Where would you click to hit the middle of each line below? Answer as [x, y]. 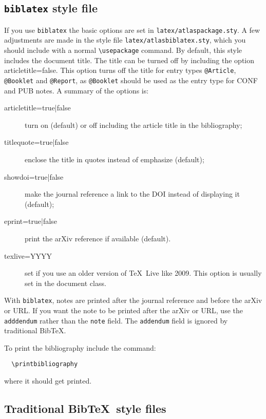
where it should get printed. [48, 381]
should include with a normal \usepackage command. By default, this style [123, 50]
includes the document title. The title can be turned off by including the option [129, 60]
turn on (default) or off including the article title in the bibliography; [134, 125]
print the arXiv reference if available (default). [98, 238]
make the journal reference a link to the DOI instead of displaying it [132, 194]
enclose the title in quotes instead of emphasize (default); [115, 159]
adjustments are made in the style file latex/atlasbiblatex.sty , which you [125, 40]
